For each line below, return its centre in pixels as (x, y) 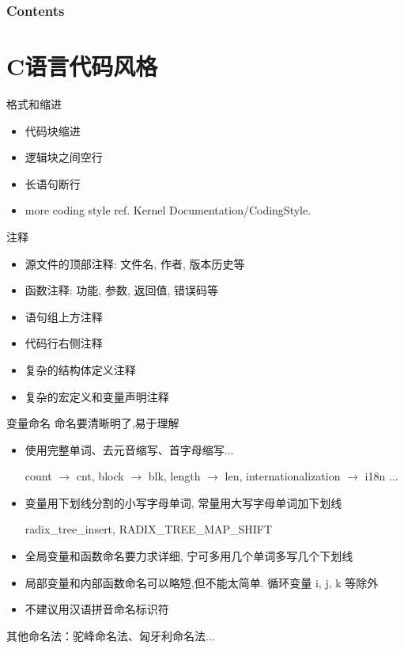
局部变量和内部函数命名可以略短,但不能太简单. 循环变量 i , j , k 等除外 (202, 582)
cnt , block (100, 476)
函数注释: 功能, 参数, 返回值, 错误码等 (122, 290)
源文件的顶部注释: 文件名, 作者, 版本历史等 (135, 263)
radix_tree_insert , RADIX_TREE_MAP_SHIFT (149, 529)
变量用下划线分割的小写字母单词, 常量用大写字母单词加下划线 (183, 502)
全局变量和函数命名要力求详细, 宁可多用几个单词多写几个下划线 (189, 556)
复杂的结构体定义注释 (80, 369)
